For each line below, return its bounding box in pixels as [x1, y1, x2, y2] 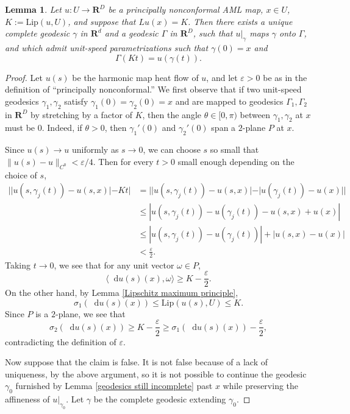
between [240, 108, 270, 121]
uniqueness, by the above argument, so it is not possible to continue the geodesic [5, 367, 307, 380]
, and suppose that [68, 15, 136, 27]
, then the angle [142, 108, 202, 121]
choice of [5, 168, 37, 181]
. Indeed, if [41, 121, 82, 134]
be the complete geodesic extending [93, 393, 226, 405]
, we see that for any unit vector [54, 258, 174, 271]
